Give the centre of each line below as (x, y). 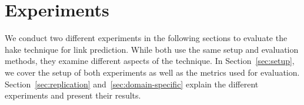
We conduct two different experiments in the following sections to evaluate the (146, 38)
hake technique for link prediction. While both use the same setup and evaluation (152, 49)
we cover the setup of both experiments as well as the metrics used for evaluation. (152, 72)
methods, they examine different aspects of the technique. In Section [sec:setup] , (150, 61)
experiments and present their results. (73, 95)
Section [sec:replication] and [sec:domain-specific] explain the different (132, 84)
